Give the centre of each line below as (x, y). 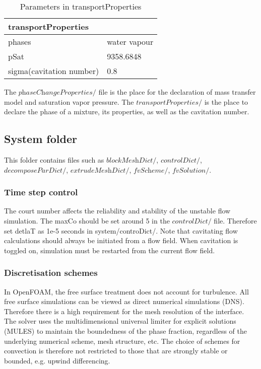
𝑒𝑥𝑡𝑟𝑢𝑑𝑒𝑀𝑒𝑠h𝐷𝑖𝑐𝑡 (98, 170)
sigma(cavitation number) (54, 71)
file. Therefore (235, 220)
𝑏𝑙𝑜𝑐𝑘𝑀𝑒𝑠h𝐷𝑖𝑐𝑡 (130, 160)
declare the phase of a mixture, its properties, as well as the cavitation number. (127, 112)
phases (20, 42)
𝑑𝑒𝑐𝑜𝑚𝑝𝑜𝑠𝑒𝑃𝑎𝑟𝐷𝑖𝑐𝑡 (34, 170)
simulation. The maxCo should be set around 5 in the (87, 220)
